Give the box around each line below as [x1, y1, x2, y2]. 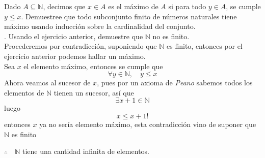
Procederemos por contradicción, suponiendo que [4, 41, 157, 51]
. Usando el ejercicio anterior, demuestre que [4, 30, 143, 41]
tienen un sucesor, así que [54, 87, 134, 98]
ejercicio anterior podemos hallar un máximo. [4, 50, 146, 61]
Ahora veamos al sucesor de [4, 77, 91, 88]
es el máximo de [108, 1, 158, 11]
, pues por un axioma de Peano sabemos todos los [97, 77, 253, 88]
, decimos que [43, 1, 86, 11]
